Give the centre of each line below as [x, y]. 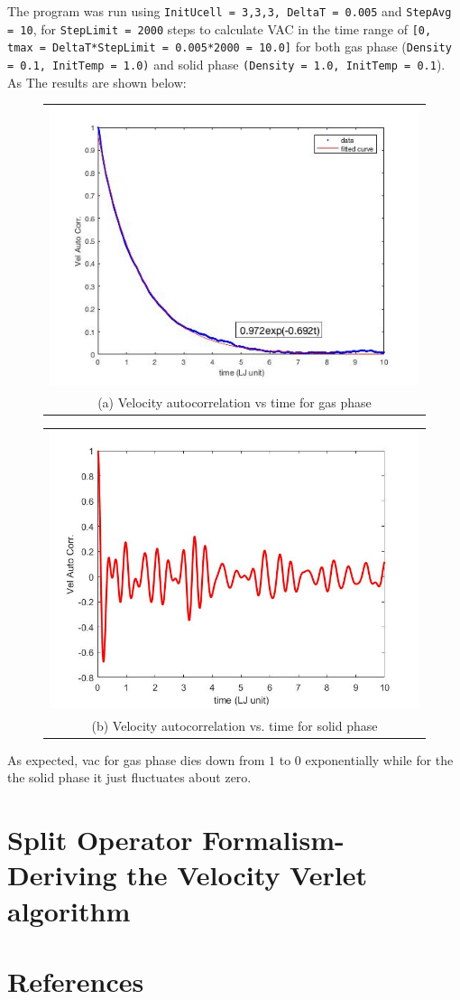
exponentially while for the [379, 759]
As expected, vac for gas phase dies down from [136, 759]
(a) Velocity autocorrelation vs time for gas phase [235, 402]
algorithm [69, 910]
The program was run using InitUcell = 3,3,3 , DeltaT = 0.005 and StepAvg [230, 11]
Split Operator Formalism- [176, 840]
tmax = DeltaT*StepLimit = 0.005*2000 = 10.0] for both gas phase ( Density [230, 47]
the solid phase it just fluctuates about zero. [129, 777]
